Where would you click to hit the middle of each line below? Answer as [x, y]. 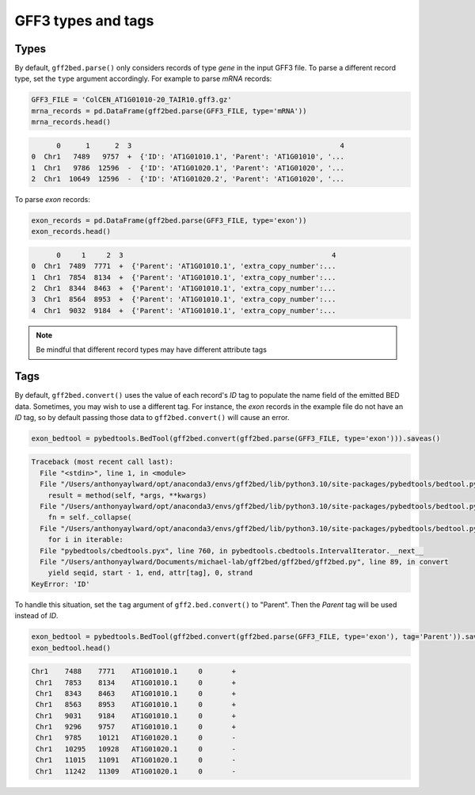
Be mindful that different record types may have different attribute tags [151, 350]
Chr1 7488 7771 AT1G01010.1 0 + [134, 671]
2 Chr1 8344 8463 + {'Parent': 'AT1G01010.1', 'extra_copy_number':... [184, 289]
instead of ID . [36, 616]
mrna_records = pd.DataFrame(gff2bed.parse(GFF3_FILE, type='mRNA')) [169, 111]
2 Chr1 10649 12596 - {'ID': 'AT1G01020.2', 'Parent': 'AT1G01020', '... [188, 179]
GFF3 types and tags [84, 21]
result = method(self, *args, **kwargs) [127, 495]
